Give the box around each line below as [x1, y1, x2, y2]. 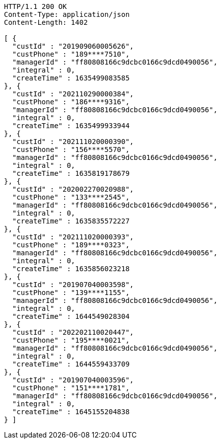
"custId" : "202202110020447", [12, 328, 134, 336]
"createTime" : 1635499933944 [12, 122, 130, 130]
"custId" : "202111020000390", [12, 138, 134, 146]
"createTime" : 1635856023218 [12, 265, 130, 273]
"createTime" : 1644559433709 [12, 360, 130, 368]
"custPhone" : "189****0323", [12, 241, 130, 249]
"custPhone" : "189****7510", [12, 50, 130, 58]
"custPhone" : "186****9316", [12, 98, 130, 106]
